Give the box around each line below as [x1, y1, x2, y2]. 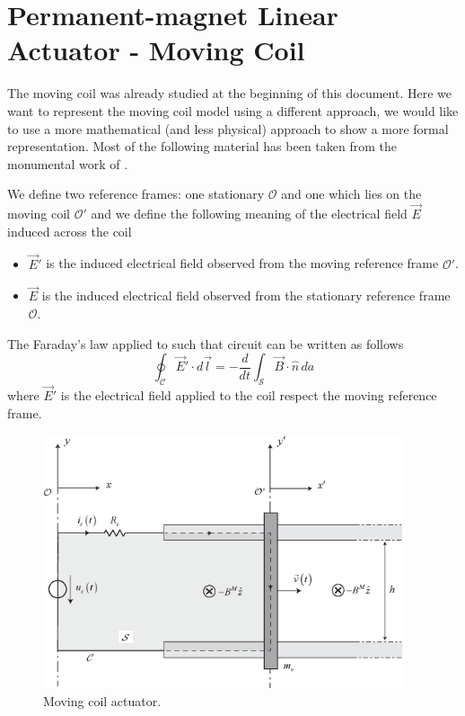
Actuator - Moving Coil [7, 31, 305, 68]
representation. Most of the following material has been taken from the [7, 137, 397, 156]
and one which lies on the [281, 184, 422, 203]
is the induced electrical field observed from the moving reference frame [46, 254, 439, 273]
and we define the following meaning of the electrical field [91, 204, 408, 223]
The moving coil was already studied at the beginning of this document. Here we [7, 84, 452, 103]
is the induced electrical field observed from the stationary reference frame [41, 286, 451, 305]
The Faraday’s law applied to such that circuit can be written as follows [7, 334, 404, 353]
